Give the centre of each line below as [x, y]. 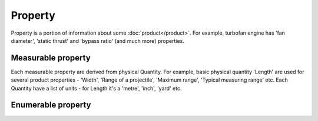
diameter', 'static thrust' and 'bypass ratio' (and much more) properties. [98, 41]
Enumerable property [51, 105]
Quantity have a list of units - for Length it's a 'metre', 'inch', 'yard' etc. [96, 88]
